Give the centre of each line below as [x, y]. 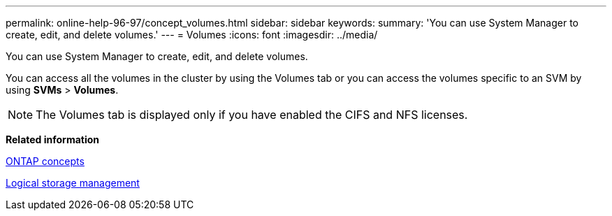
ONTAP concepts [45, 161]
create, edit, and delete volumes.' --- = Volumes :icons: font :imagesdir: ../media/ [192, 35]
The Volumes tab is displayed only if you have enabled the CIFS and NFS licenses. [252, 115]
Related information [53, 139]
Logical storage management [73, 183]
